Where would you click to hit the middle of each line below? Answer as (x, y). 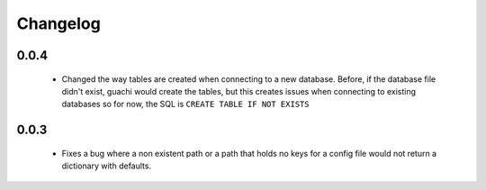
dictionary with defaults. (107, 166)
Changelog (58, 23)
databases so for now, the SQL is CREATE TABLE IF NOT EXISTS (185, 104)
